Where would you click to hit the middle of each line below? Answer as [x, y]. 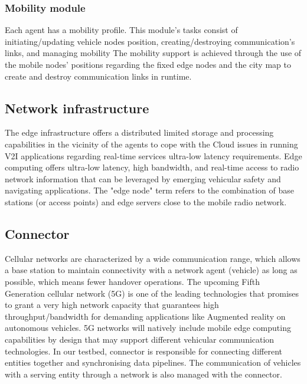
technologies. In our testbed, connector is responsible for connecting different [143, 351]
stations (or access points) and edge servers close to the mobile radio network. [146, 201]
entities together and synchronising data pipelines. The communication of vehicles [153, 362]
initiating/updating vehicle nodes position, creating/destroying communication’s [150, 41]
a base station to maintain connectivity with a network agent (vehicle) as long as [151, 270]
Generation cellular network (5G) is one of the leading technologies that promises [152, 293]
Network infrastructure [77, 108]
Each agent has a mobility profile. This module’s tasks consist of [121, 30]
